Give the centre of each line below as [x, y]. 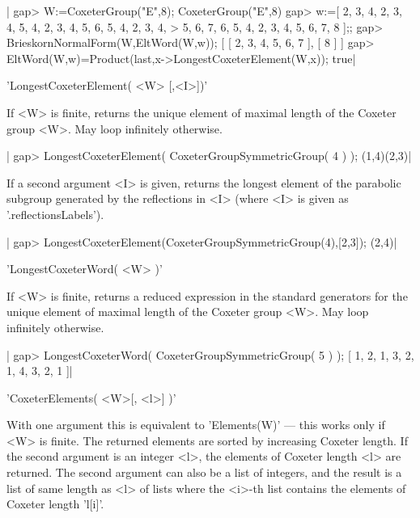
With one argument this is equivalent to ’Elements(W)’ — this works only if [196, 425]
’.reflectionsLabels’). [55, 214]
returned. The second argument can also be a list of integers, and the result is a [204, 472]
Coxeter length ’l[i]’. [55, 504]
